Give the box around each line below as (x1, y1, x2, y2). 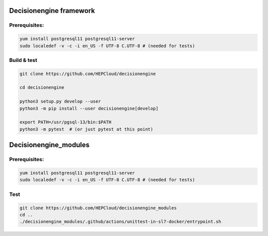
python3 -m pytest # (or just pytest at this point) (19, 126, 153, 132)
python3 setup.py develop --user (19, 99, 101, 104)
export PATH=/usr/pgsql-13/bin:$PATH (19, 119, 112, 125)
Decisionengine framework (9, 6, 95, 15)
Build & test (9, 57, 37, 63)
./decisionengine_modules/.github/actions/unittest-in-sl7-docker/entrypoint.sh (19, 219, 221, 225)
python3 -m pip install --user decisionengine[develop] (19, 106, 159, 111)
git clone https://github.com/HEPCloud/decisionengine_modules (19, 205, 177, 211)
